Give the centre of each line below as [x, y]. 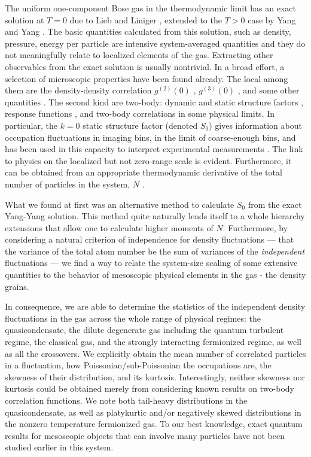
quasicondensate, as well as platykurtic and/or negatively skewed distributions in [153, 412]
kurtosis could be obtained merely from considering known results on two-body [150, 388]
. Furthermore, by [255, 227]
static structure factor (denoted [140, 125]
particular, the [31, 125]
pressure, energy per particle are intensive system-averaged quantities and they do [155, 43]
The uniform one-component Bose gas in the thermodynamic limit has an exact [150, 8]
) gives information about [255, 125]
